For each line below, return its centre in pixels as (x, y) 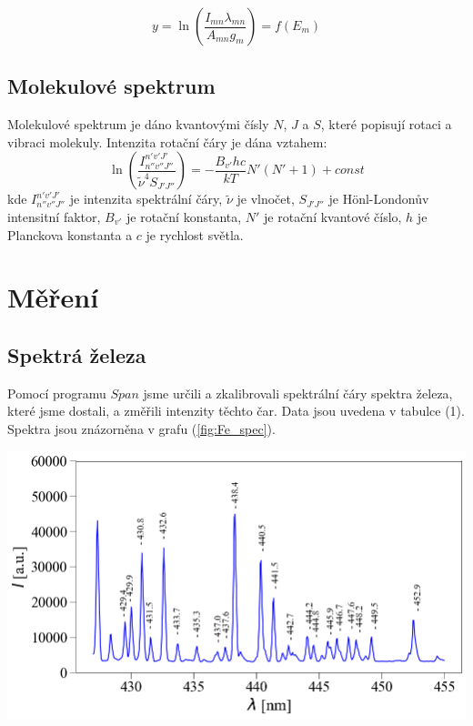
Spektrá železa (77, 354)
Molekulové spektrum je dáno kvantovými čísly (138, 124)
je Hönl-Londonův (379, 199)
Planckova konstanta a (70, 234)
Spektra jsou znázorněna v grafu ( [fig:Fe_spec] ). (141, 428)
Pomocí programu (57, 393)
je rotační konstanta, (184, 216)
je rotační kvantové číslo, (333, 216)
